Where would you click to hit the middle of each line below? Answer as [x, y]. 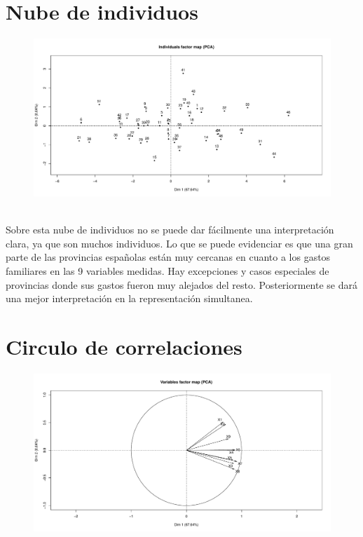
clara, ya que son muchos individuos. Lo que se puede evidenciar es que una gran [179, 243]
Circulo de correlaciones [124, 346]
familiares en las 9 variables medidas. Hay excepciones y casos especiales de [167, 270]
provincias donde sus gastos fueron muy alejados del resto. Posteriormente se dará [181, 284]
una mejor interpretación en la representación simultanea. [129, 298]
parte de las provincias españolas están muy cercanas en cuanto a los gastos [168, 257]
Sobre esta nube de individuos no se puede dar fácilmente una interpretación [170, 230]
